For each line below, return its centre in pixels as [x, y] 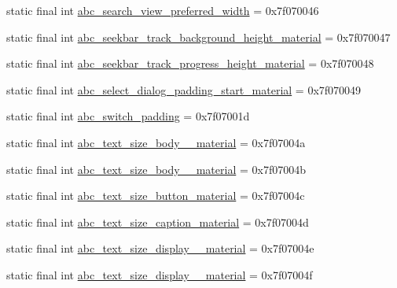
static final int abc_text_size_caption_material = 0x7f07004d [158, 222]
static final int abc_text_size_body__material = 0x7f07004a [156, 142]
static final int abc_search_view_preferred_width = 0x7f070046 [163, 10]
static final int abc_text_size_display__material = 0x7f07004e [160, 248]
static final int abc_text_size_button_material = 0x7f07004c [156, 196]
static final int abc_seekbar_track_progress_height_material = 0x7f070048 [190, 63]
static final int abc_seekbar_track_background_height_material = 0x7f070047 [198, 37]
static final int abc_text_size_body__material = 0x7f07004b [156, 169]
